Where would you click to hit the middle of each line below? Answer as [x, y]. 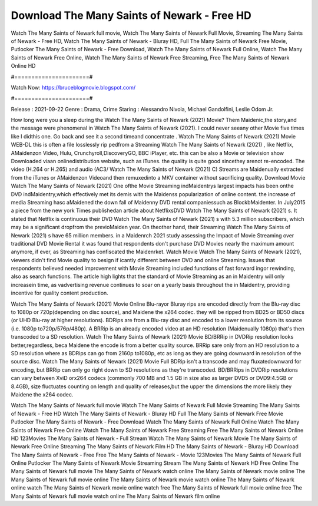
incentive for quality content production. [59, 293]
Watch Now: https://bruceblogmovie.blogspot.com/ [73, 87]
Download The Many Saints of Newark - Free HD [131, 15]
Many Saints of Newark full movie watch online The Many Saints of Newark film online [115, 496]
